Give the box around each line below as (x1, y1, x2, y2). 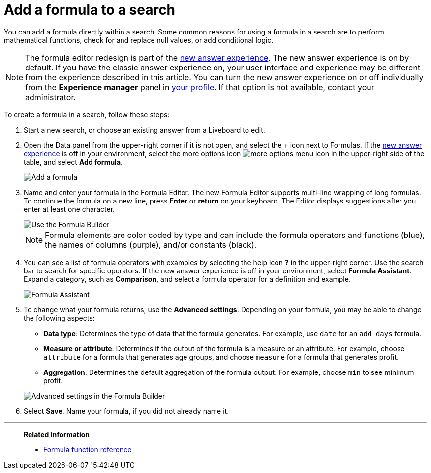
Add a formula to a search (4, 1, 176, 18)
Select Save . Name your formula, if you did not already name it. (24, 406, 229, 415)
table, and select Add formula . (24, 157, 123, 166)
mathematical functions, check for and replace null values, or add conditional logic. (4, 35, 274, 44)
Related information (24, 430, 90, 439)
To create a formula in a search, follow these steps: (4, 110, 170, 119)
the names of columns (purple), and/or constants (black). (45, 239, 257, 250)
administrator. (25, 92, 76, 102)
